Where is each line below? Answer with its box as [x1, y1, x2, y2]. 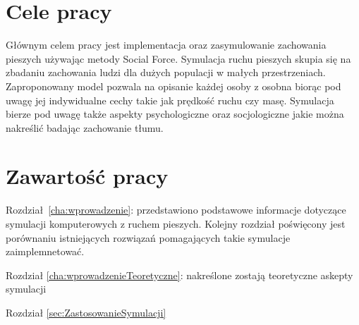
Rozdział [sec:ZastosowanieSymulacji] [6, 305, 166, 319]
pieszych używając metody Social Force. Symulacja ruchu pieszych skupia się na [6, 51, 351, 66]
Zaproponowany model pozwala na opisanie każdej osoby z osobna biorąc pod [6, 78, 341, 93]
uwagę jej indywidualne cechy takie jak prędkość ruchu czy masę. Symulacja [6, 92, 334, 107]
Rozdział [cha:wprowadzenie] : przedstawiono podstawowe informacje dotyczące [6, 202, 346, 217]
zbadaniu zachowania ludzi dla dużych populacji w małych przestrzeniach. [6, 65, 326, 80]
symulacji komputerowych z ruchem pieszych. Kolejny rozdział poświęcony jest [6, 216, 346, 231]
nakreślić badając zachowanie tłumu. [6, 120, 164, 135]
